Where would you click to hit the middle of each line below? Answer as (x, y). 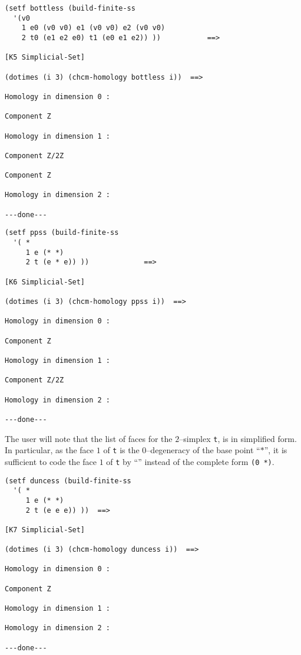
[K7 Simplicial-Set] (45, 530)
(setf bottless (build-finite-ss (70, 8)
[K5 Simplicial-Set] (45, 58)
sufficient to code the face (51, 461)
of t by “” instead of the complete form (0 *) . (190, 461)
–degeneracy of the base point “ (203, 450)
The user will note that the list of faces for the (89, 438)
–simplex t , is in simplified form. (238, 438)
